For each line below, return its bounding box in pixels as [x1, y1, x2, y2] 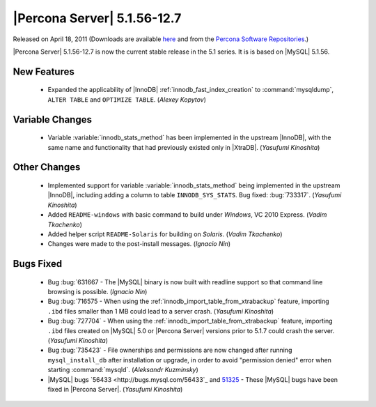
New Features [13, 66, 75, 77]
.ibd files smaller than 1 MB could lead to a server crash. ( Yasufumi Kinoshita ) [47, 307, 274, 315]
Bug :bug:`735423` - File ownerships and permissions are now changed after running [47, 346, 292, 355]
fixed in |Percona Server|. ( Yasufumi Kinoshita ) [47, 385, 183, 393]
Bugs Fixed [13, 258, 63, 270]
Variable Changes [13, 114, 92, 125]
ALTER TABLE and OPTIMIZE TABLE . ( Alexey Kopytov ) [47, 95, 207, 104]
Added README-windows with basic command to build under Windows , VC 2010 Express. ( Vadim [47, 210, 327, 219]
